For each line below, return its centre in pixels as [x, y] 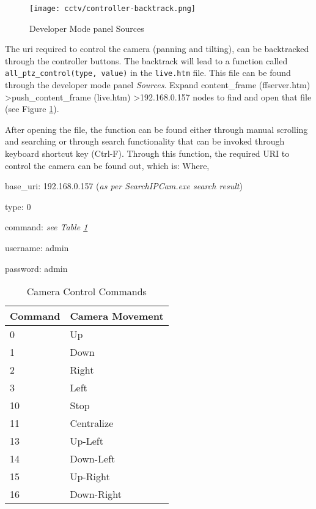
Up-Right [90, 477]
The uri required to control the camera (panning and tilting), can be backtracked [157, 49]
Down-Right [96, 494]
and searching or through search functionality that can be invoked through [145, 141]
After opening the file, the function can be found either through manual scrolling [156, 129]
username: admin [37, 248]
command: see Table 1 [46, 227]
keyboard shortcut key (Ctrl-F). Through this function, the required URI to [147, 153]
